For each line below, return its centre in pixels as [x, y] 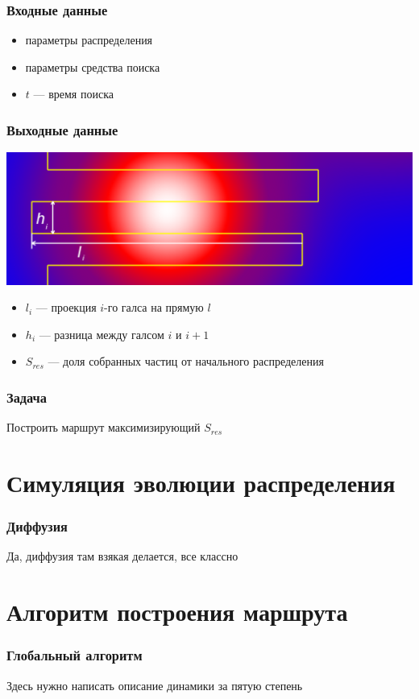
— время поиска [73, 94]
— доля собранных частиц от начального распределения [186, 361]
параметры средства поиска [93, 66]
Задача [27, 397]
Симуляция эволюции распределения [201, 482]
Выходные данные [62, 129]
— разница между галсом [102, 334]
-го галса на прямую [154, 307]
